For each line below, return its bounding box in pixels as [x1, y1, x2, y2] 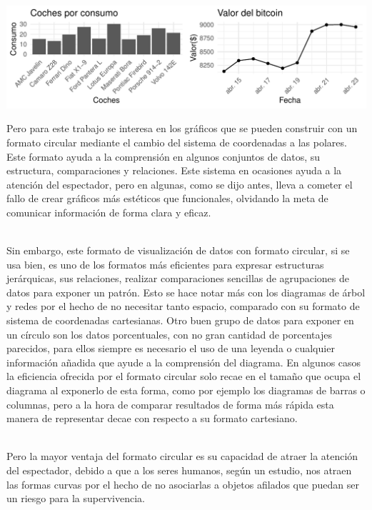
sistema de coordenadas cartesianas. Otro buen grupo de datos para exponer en [6, 313, 354, 328]
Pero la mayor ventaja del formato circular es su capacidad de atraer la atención [6, 449, 358, 464]
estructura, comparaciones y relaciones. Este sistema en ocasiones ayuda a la [6, 163, 342, 178]
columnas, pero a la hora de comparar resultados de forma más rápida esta [6, 396, 334, 411]
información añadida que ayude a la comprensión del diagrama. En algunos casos [6, 354, 361, 369]
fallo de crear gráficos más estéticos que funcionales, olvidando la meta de [6, 191, 328, 206]
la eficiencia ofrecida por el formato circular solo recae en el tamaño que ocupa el [6, 369, 361, 384]
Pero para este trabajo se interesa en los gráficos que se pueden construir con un [6, 121, 358, 136]
